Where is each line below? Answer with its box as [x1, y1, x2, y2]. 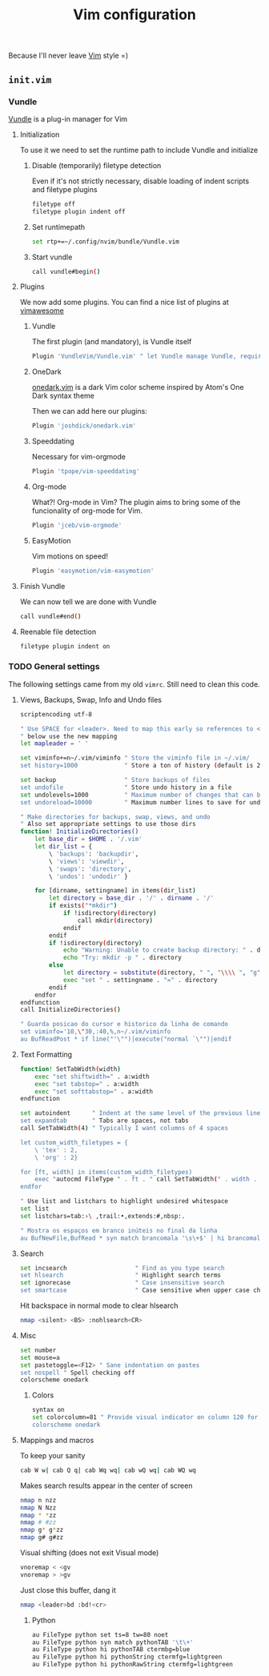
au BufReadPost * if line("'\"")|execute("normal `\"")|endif [19, 1035, 232, 1044]
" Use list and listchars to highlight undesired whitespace [19, 1197, 229, 1205]
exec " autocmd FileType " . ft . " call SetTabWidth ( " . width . [34, 1175, 258, 1184]
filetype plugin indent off [31, 207, 126, 215]
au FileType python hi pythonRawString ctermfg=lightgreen [31, 1661, 234, 1669]
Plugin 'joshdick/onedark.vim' [31, 422, 137, 430]
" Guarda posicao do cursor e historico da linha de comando [19, 1020, 229, 1028]
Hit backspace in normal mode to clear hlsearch [19, 1301, 179, 1310]
